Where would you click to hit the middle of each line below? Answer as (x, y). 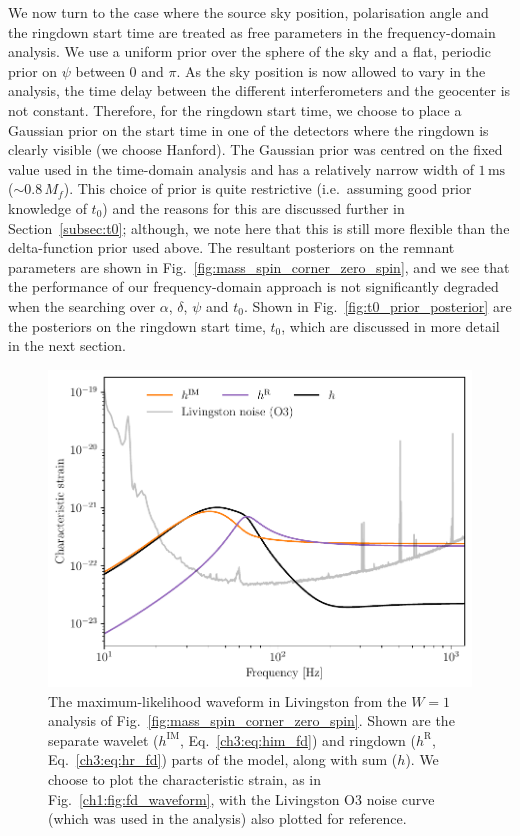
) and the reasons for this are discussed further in (253, 207)
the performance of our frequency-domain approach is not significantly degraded (253, 286)
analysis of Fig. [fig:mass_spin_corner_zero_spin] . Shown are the (251, 720)
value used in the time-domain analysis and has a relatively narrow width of (241, 168)
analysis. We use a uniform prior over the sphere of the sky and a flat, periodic (249, 51)
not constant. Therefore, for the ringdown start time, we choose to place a (235, 109)
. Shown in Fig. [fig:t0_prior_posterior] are (377, 305)
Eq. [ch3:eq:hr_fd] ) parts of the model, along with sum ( (223, 759)
